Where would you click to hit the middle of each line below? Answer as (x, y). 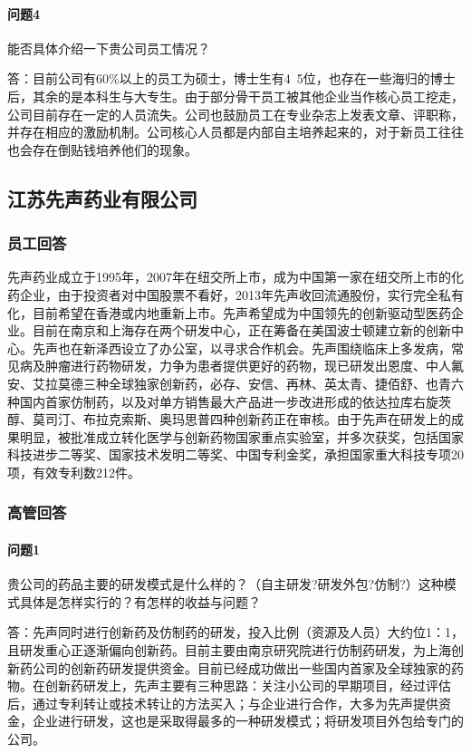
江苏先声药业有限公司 (102, 198)
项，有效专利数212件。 (74, 472)
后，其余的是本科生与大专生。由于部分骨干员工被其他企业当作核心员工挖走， (235, 96)
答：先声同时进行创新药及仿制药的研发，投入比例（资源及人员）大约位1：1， (235, 632)
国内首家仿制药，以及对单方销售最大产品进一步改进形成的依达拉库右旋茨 (235, 401)
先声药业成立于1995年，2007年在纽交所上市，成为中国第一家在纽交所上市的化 (235, 277)
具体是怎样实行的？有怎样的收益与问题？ (140, 601)
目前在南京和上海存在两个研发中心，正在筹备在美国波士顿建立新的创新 (241, 330)
